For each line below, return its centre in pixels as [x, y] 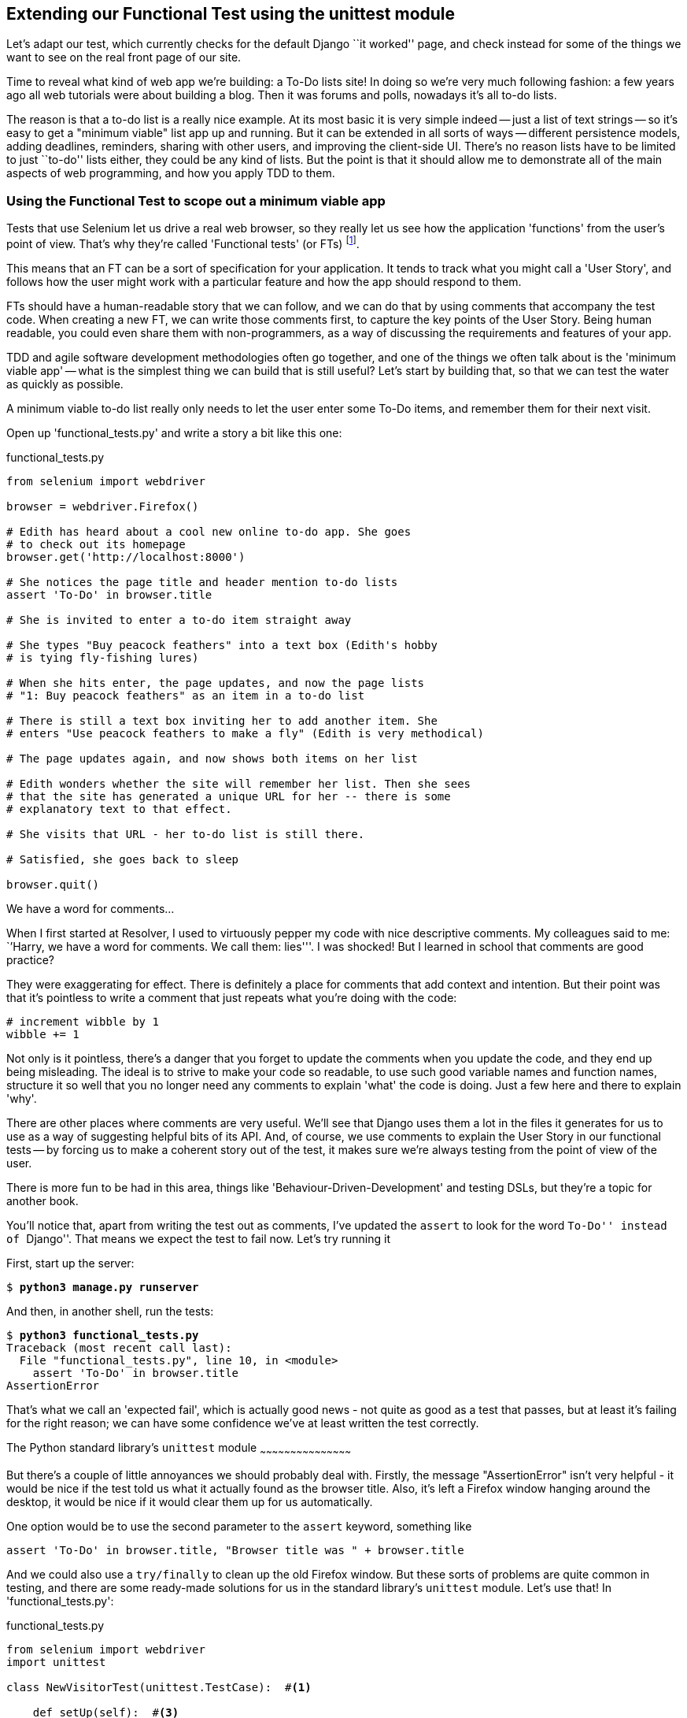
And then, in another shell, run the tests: [110, 1311]
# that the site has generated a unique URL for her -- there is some [229, 796]
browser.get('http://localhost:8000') [126, 557]
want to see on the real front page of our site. [124, 58]
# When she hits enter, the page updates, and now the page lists [216, 683]
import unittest [56, 1662]
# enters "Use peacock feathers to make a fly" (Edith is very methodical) [245, 733]
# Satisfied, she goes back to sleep [123, 859]
